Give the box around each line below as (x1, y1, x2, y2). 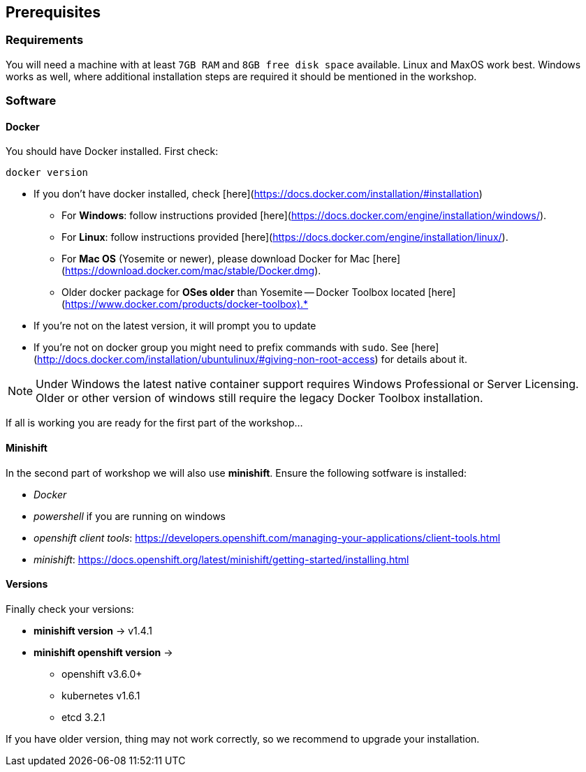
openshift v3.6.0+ (61, 667, 142, 680)
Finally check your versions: (6, 602, 134, 615)
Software (6, 94, 57, 108)
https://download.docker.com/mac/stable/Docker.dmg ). (65, 265, 321, 277)
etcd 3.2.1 (61, 711, 105, 723)
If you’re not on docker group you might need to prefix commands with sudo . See (34, 341, 409, 354)
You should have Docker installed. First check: (6, 145, 219, 158)
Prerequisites (6, 3, 101, 21)
